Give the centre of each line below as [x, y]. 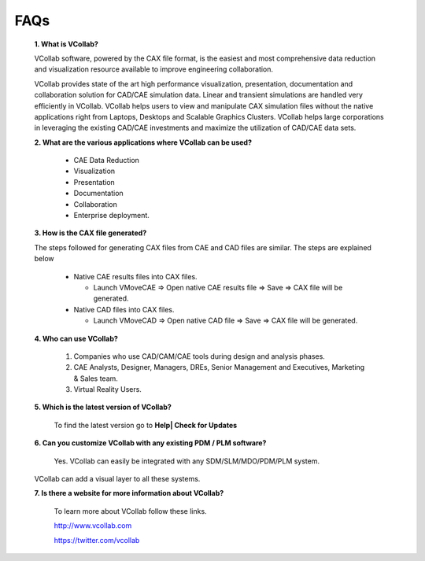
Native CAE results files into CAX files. [135, 276]
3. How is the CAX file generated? [91, 233]
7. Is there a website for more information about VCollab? [129, 493]
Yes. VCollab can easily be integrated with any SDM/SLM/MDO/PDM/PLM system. [187, 461]
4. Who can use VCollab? [76, 338]
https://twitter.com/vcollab [97, 540]
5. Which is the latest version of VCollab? [103, 407]
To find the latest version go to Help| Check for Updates [146, 425]
